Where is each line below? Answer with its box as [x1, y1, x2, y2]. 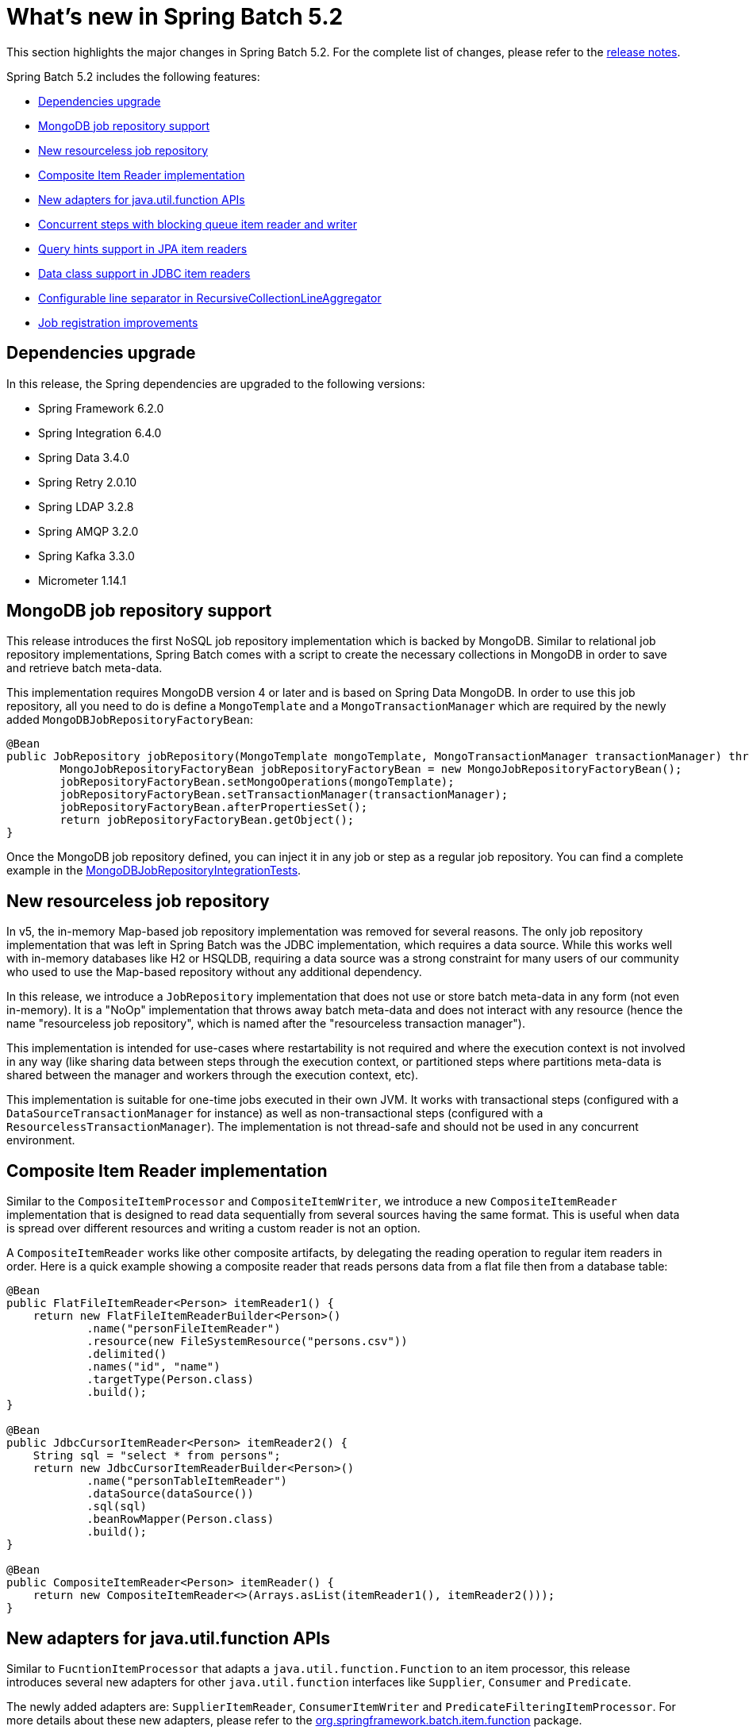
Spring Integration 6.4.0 [38, 425, 162, 440]
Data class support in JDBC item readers [38, 266, 251, 280]
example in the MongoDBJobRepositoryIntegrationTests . [6, 863, 302, 878]
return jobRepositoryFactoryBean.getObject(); [60, 813, 355, 827]
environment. [6, 1133, 75, 1148]
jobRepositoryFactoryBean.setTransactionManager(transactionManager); [60, 788, 509, 802]
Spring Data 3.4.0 [38, 450, 130, 464]
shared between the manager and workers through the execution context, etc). [6, 1068, 419, 1082]
